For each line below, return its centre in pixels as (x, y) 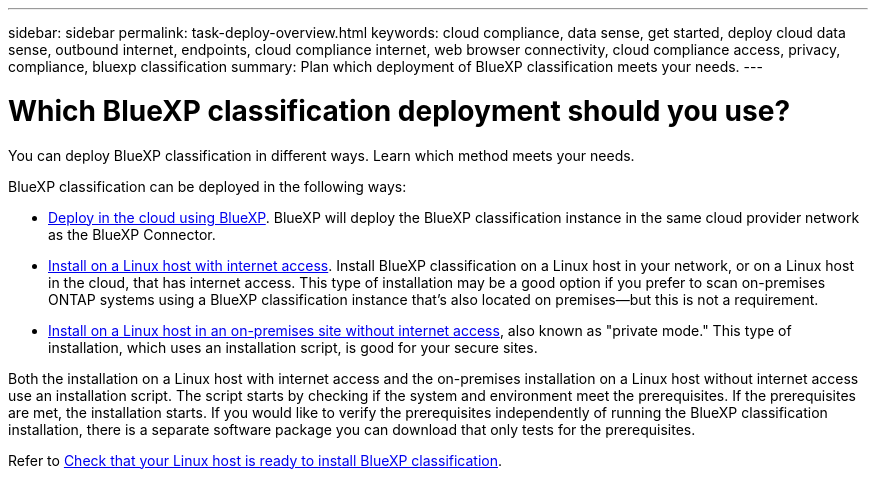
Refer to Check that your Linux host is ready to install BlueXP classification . (255, 460)
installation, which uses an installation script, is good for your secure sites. (293, 347)
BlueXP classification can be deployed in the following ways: (207, 186)
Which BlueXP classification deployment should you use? (399, 110)
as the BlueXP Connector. (132, 234)
